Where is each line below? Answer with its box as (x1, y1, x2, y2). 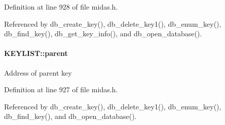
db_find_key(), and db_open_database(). (4, 111, 137, 121)
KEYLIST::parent (4, 48, 68, 58)
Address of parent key (4, 67, 72, 78)
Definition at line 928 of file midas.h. (4, 2, 118, 12)
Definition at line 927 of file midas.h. (4, 84, 118, 95)
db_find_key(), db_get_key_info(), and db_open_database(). (4, 28, 202, 39)
